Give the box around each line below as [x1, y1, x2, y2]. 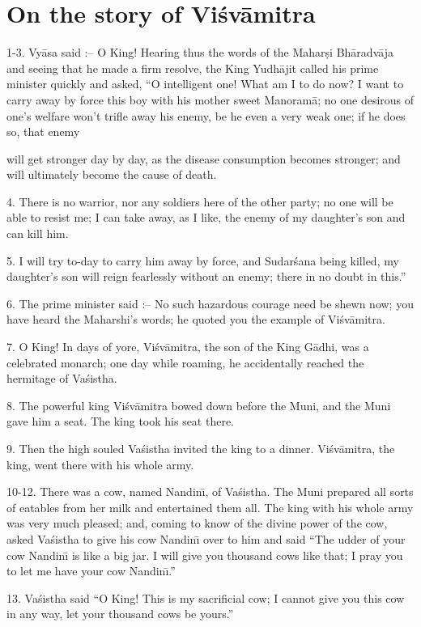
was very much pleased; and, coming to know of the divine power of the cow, [6, 515, 388, 532]
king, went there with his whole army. [6, 455, 194, 472]
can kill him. [6, 225, 69, 242]
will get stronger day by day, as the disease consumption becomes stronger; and [6, 150, 401, 167]
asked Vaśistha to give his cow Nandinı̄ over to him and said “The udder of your [6, 530, 406, 547]
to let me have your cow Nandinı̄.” [6, 562, 176, 579]
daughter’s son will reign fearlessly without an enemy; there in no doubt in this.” [6, 268, 406, 285]
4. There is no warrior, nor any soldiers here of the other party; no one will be [6, 193, 393, 210]
